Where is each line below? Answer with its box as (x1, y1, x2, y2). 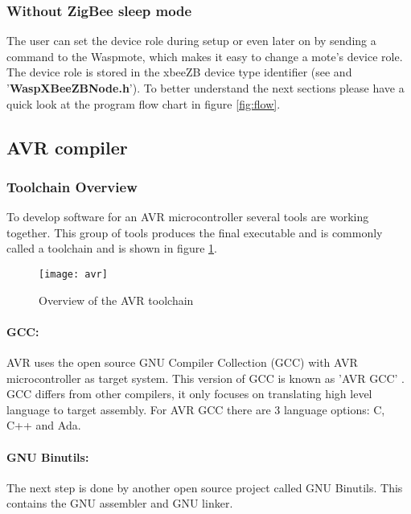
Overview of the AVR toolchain (39, 291, 194, 308)
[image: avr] (39, 268, 108, 280)
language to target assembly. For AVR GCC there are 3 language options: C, (6, 401, 385, 417)
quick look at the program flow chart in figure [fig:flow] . (6, 95, 281, 112)
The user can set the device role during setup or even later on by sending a (6, 32, 376, 49)
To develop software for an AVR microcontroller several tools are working (6, 208, 369, 225)
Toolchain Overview (6, 176, 138, 196)
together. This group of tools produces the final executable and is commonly (6, 224, 383, 241)
